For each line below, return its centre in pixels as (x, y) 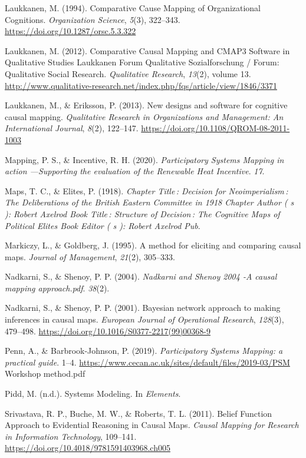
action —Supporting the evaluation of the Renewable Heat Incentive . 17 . (135, 171)
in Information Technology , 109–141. (71, 436)
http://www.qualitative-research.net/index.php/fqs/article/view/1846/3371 (141, 85)
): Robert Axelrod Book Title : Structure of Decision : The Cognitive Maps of (142, 213)
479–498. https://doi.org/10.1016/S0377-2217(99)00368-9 (108, 331)
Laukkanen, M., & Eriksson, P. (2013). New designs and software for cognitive (146, 105)
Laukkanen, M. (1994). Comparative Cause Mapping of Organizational (133, 8)
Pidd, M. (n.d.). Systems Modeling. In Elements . (93, 394)
